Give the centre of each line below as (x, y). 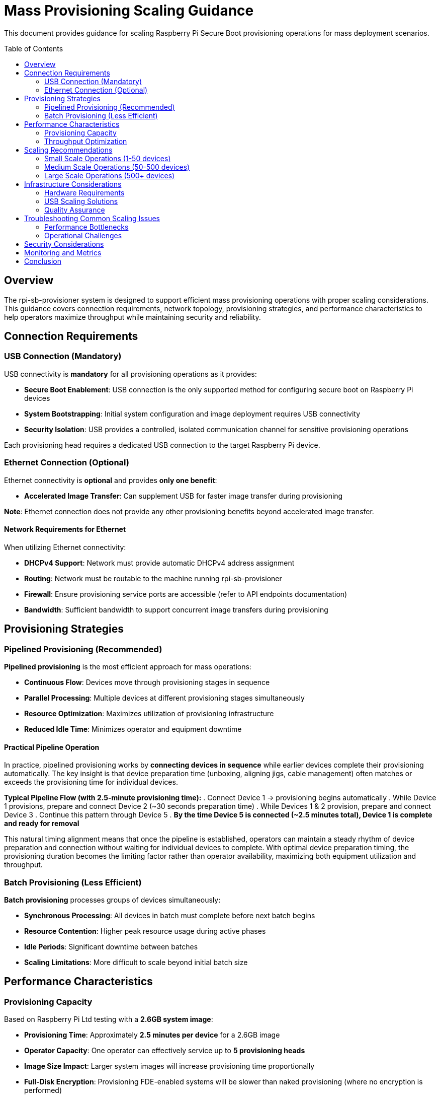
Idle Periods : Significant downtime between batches (111, 946)
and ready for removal (42, 823)
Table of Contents (34, 48)
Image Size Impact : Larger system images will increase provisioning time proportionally (169, 1066)
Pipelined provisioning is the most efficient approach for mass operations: (128, 667)
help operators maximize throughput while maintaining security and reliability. (133, 317)
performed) (43, 1090)
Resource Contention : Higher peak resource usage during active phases (145, 931)
